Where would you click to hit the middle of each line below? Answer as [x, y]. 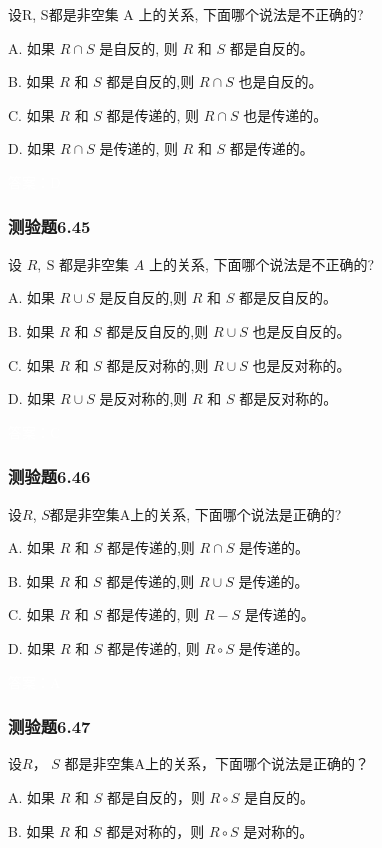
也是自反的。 [280, 81]
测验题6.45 [49, 226]
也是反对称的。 [301, 364]
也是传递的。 [285, 114]
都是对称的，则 [155, 830]
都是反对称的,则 [157, 364]
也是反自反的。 [301, 330]
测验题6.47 [49, 726]
